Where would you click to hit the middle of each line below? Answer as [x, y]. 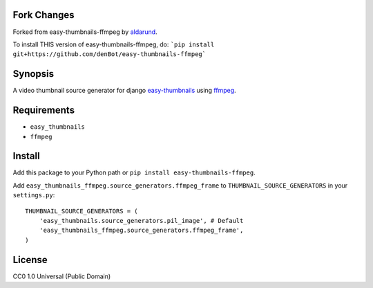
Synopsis [34, 74]
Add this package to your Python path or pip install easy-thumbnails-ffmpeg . [134, 172]
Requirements [44, 110]
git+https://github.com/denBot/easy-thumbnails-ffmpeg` [109, 54]
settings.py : [34, 195]
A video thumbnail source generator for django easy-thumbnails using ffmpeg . [124, 91]
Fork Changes [44, 15]
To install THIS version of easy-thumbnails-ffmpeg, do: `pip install [114, 44]
